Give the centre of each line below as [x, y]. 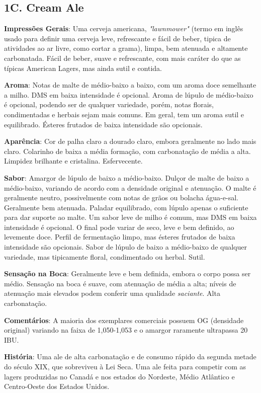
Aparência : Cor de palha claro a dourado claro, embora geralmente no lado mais [130, 141]
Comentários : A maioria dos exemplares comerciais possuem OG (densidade [124, 320]
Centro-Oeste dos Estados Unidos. [57, 386]
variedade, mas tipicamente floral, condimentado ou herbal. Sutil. [105, 256]
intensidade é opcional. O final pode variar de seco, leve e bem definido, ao [119, 227]
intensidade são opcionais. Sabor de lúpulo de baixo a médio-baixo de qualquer [125, 247]
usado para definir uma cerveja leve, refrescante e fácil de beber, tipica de [117, 38]
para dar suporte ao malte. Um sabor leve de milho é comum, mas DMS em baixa [130, 217]
